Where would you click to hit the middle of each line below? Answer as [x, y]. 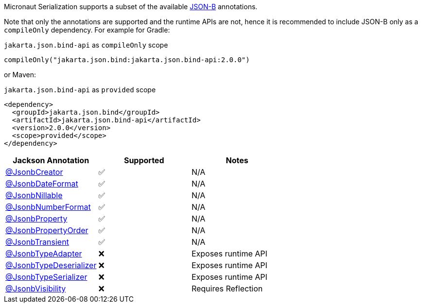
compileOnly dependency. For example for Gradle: [87, 30]
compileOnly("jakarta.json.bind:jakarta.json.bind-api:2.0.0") [127, 60]
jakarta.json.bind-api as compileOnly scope [86, 45]
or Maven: [20, 75]
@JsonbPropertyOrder [47, 230]
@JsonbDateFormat [42, 184]
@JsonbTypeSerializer [46, 277]
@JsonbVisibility [36, 289]
